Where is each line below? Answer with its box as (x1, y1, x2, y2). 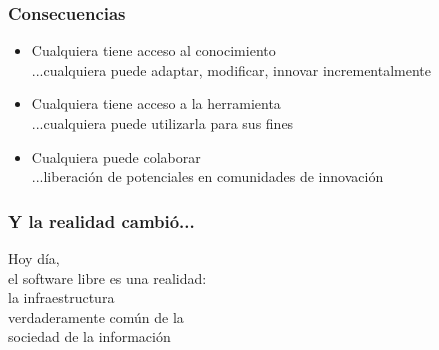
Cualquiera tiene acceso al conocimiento (31, 40, 276, 61)
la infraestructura (8, 287, 115, 308)
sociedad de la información (8, 326, 171, 347)
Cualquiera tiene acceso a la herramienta (31, 93, 281, 114)
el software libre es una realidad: (8, 267, 207, 288)
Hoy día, (8, 248, 60, 268)
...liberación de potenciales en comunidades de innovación (31, 166, 384, 187)
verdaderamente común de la (8, 306, 184, 327)
